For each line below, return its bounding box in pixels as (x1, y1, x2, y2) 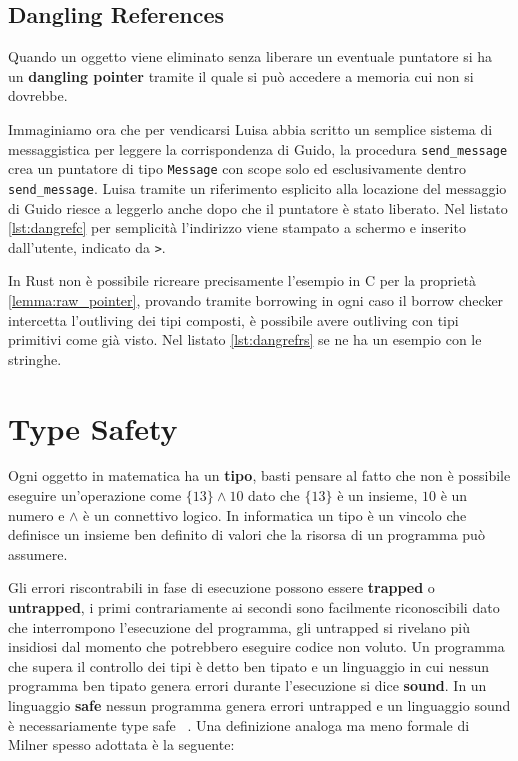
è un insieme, (337, 485, 418, 506)
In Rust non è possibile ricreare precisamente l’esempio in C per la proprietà (8, 270, 476, 291)
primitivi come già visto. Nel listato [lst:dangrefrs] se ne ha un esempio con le (8, 329, 482, 350)
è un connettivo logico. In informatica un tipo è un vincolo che (83, 504, 467, 525)
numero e (8, 504, 65, 525)
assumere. (8, 543, 68, 564)
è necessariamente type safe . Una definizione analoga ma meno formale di (8, 714, 470, 735)
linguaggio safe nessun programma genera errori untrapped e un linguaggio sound (8, 695, 511, 716)
